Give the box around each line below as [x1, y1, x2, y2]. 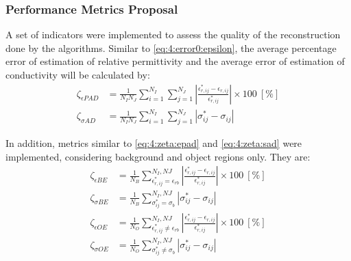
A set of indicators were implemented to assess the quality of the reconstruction [5, 27, 341, 42]
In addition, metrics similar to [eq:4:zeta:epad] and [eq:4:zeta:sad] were [5, 135, 302, 150]
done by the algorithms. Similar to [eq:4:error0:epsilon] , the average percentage [5, 40, 337, 55]
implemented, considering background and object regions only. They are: [5, 149, 311, 163]
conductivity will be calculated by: [5, 68, 150, 81]
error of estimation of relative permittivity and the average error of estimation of [5, 54, 345, 68]
